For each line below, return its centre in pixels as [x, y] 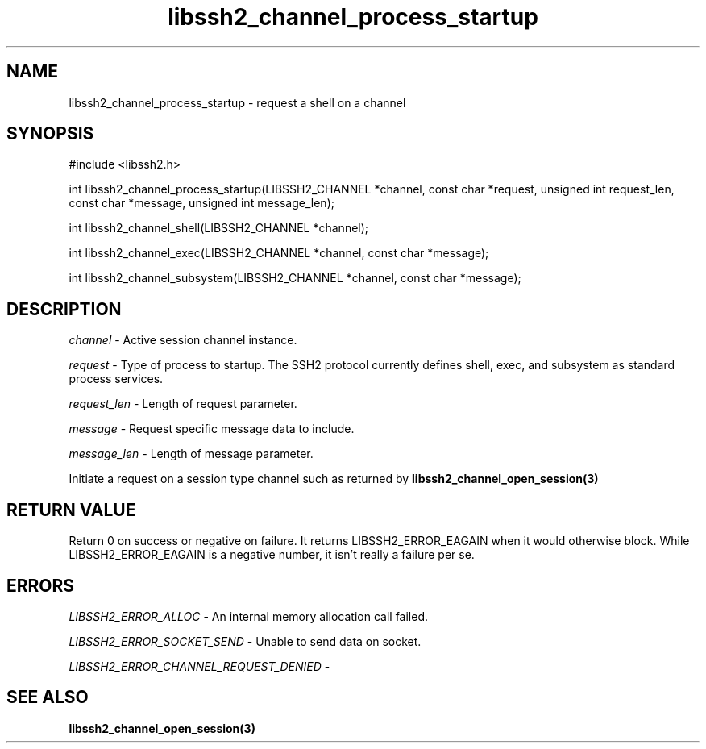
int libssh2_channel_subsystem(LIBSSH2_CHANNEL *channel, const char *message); [295, 278]
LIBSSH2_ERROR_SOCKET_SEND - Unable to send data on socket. [245, 641]
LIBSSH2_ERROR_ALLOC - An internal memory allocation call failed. [249, 616]
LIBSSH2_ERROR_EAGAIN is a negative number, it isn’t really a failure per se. [272, 555]
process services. [116, 379]
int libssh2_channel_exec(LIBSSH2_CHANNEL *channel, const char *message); [279, 253]
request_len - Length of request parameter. [183, 404]
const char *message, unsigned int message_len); [201, 203]
